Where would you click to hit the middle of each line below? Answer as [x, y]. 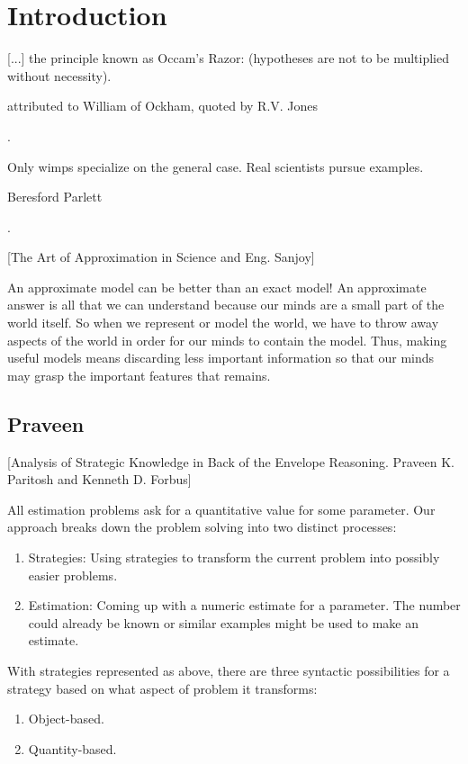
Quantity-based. [72, 748]
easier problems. [73, 575]
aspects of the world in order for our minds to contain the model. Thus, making [227, 340]
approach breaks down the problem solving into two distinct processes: [202, 527]
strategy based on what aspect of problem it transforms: [162, 688]
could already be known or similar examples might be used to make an [223, 622]
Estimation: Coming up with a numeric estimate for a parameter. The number [244, 605]
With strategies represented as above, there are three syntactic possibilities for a [229, 670]
